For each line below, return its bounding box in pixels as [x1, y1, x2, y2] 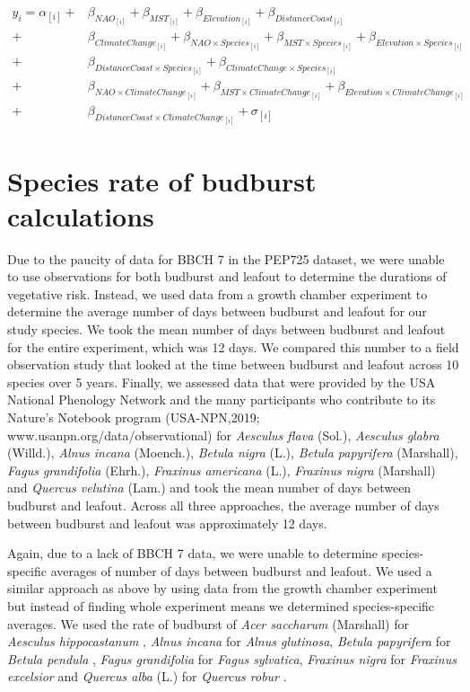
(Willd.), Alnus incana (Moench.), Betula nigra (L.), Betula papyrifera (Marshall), [7, 443, 458, 462]
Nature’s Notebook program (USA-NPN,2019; [7, 408, 260, 426]
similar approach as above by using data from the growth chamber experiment [7, 579, 438, 598]
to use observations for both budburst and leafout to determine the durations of [7, 267, 447, 286]
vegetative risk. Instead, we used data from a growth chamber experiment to [7, 284, 428, 303]
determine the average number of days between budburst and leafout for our [7, 302, 427, 321]
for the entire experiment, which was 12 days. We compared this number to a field [7, 337, 459, 356]
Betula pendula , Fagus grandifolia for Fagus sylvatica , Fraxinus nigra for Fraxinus [7, 649, 457, 668]
